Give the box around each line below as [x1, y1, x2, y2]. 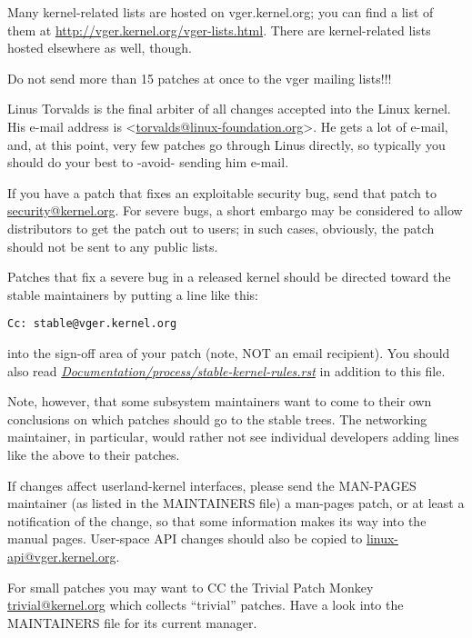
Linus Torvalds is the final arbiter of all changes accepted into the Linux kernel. [7, 99, 451, 118]
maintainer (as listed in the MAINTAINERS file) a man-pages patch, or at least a [7, 493, 465, 513]
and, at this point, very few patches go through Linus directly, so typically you [7, 135, 446, 154]
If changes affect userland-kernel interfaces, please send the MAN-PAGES [7, 475, 417, 494]
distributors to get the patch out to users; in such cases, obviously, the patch [7, 218, 435, 237]
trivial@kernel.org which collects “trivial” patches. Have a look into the [7, 595, 404, 614]
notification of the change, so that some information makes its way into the [7, 511, 427, 530]
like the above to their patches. [7, 444, 180, 464]
